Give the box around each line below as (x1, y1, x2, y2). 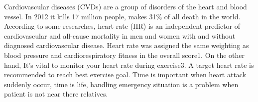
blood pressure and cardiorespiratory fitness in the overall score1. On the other (4, 50, 245, 60)
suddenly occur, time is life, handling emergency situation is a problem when (4, 79, 239, 89)
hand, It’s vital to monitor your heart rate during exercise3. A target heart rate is (4, 59, 254, 70)
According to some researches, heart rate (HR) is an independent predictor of (4, 21, 241, 31)
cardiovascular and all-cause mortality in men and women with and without (4, 30, 236, 41)
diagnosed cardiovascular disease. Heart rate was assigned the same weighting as (4, 40, 249, 51)
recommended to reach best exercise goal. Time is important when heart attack (4, 69, 247, 80)
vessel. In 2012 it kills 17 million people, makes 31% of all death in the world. (4, 11, 241, 21)
